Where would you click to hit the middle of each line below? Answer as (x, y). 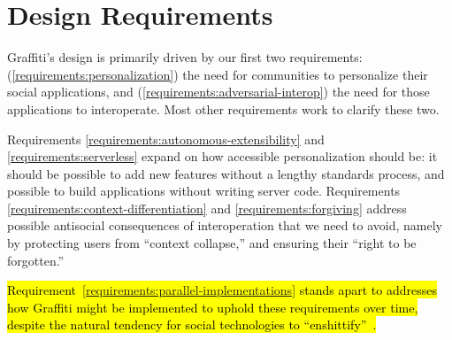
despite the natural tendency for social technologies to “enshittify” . (192, 325)
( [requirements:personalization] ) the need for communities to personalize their (218, 74)
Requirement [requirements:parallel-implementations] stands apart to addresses (222, 290)
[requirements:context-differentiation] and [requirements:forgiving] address (207, 208)
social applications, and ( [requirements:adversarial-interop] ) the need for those (218, 92)
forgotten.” (36, 260)
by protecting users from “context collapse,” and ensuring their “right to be (212, 243)
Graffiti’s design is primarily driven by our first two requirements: (185, 57)
